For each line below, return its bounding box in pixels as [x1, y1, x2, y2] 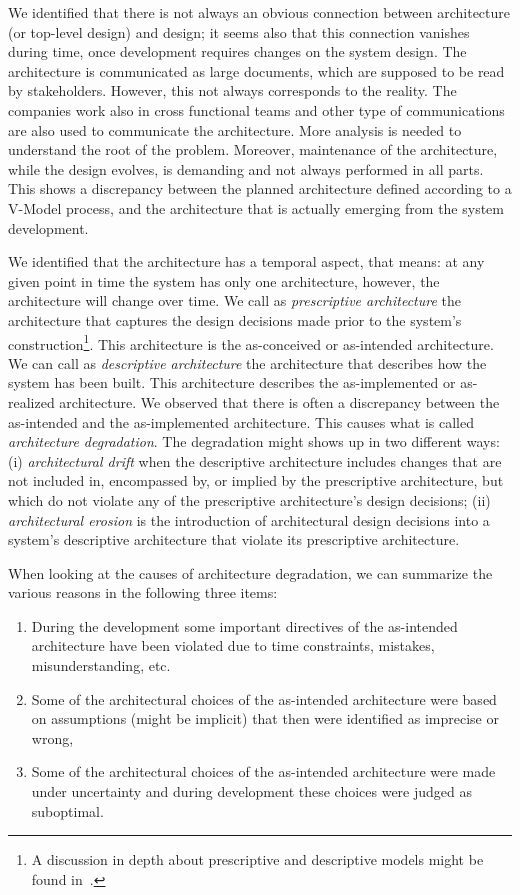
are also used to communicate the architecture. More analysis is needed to [8, 119, 462, 140]
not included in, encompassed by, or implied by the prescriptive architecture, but [8, 470, 504, 491]
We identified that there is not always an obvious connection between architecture [8, 2, 510, 22]
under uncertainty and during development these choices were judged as [31, 781, 473, 802]
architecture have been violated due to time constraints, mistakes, [31, 635, 435, 656]
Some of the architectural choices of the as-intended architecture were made [31, 761, 496, 782]
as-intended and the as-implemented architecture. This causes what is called [8, 411, 474, 432]
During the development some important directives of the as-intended [31, 615, 458, 636]
